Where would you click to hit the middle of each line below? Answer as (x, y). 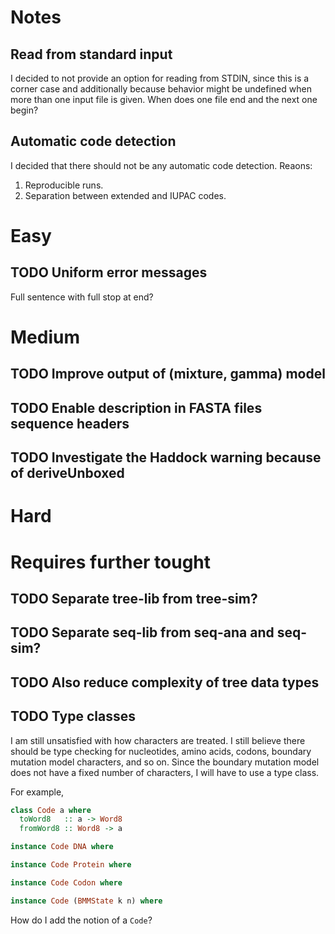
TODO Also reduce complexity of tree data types (165, 682)
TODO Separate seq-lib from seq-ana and (142, 632)
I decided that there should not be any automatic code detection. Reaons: (161, 165)
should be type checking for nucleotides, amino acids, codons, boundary (161, 751)
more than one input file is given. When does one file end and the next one (164, 99)
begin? (24, 110)
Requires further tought (111, 562)
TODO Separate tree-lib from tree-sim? (134, 598)
